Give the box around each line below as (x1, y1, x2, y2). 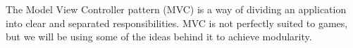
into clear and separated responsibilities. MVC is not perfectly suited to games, (6, 15, 348, 30)
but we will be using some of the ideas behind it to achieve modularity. (6, 29, 312, 44)
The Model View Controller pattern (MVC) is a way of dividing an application (6, 2, 347, 16)
